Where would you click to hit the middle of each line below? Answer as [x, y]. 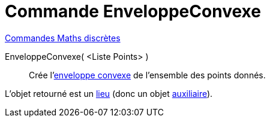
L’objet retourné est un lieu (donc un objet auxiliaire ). [109, 93]
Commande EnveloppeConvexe [133, 11]
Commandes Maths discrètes [63, 38]
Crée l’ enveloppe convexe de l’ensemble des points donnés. [147, 75]
